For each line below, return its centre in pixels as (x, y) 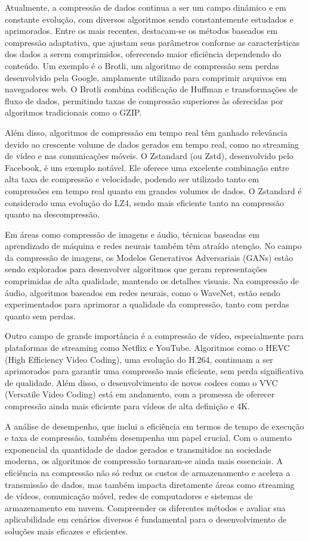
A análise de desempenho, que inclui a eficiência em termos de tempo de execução (154, 426)
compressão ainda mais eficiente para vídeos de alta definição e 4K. (128, 406)
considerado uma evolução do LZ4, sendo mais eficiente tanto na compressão (145, 202)
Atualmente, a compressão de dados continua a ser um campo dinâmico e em (146, 7)
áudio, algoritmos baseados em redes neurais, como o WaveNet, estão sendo (143, 292)
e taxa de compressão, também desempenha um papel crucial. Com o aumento (148, 438)
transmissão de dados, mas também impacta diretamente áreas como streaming (150, 484)
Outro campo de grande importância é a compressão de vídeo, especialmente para (154, 336)
